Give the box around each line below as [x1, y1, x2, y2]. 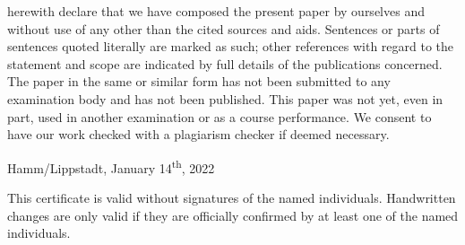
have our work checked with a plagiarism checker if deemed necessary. [7, 125, 390, 144]
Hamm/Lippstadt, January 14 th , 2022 [7, 155, 215, 177]
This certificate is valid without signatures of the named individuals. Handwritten [7, 188, 456, 206]
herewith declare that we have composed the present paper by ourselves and [7, 2, 425, 20]
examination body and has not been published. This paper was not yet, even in [7, 89, 443, 108]
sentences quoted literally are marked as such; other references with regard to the [7, 37, 454, 56]
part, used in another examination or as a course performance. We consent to [7, 107, 432, 126]
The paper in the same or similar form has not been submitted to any [7, 72, 391, 91]
